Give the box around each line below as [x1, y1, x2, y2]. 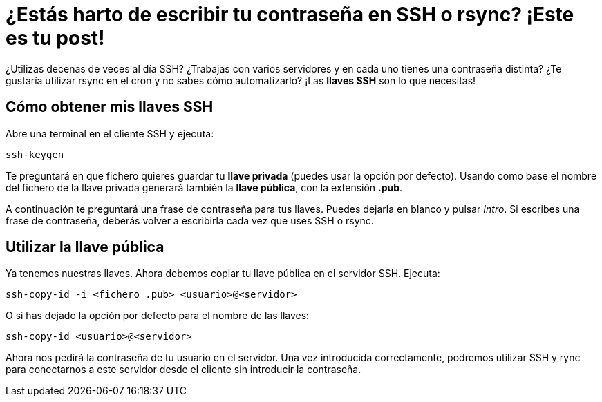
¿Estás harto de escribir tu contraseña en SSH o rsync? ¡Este [6, 3, 574, 26]
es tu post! [6, 26, 105, 50]
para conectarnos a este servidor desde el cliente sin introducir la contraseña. [6, 363, 361, 376]
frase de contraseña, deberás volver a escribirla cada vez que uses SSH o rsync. [6, 214, 374, 227]
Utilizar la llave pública [6, 238, 164, 256]
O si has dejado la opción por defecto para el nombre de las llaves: [6, 309, 310, 322]
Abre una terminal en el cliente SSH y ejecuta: [6, 127, 214, 140]
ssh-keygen [6, 149, 64, 160]
